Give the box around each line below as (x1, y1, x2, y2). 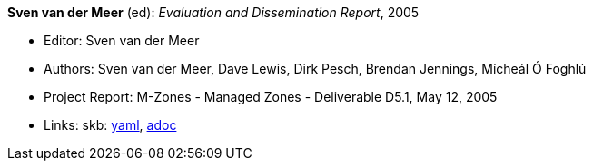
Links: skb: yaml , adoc (44, 117, 177, 133)
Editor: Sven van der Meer (44, 33, 200, 48)
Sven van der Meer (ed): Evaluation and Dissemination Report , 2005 (7, 5, 420, 20)
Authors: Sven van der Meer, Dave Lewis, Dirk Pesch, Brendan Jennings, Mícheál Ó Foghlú (44, 61, 587, 76)
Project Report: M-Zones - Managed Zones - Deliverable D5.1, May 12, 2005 (44, 89, 498, 104)
